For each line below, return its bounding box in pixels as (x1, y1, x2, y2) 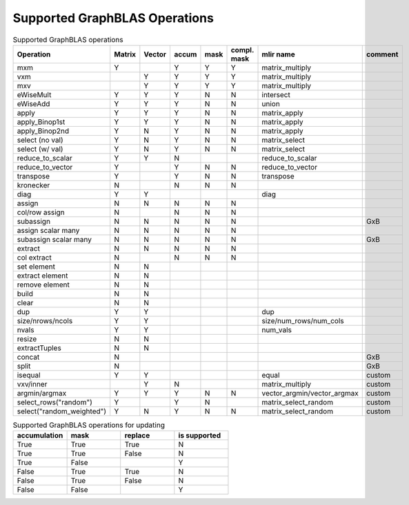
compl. (230, 45, 255, 54)
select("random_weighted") (17, 406, 107, 416)
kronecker (17, 180, 50, 189)
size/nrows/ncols (17, 316, 73, 325)
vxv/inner (17, 379, 48, 389)
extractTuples (17, 343, 61, 353)
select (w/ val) (17, 144, 63, 154)
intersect (261, 90, 291, 99)
